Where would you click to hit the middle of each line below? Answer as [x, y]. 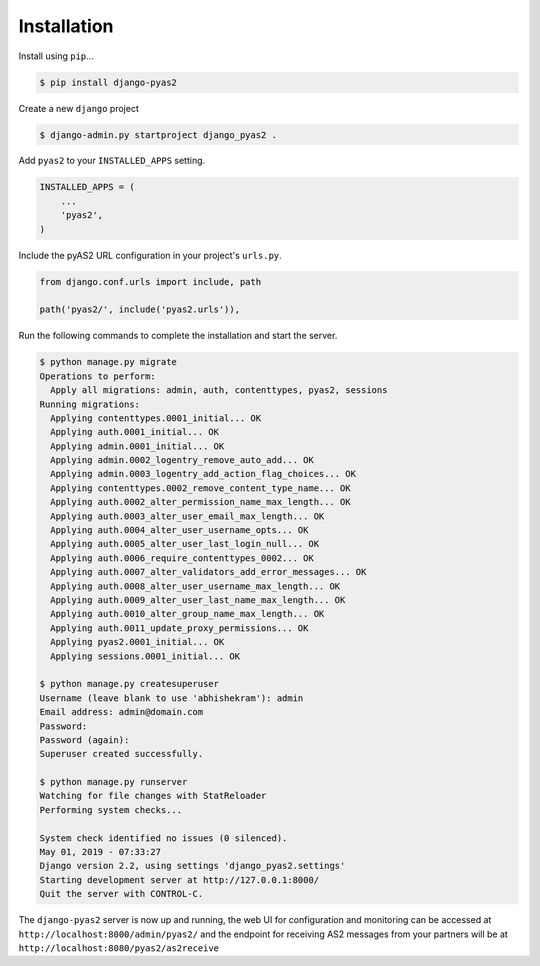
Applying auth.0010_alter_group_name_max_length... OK [187, 614]
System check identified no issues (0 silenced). [163, 838]
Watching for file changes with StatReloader [153, 796]
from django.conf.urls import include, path [150, 281]
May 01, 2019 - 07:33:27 [100, 852]
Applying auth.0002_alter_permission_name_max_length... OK [200, 502]
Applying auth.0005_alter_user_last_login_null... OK [185, 544]
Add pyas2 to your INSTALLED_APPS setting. [112, 161]
